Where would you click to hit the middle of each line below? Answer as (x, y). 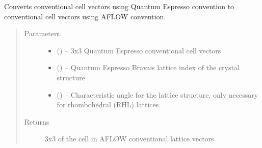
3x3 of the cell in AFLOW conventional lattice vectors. (130, 139)
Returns (37, 121)
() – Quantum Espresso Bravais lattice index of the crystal (148, 67)
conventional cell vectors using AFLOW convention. (85, 16)
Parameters (42, 33)
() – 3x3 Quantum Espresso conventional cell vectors (139, 50)
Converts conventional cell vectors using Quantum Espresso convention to (119, 6)
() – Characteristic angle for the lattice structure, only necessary (158, 94)
